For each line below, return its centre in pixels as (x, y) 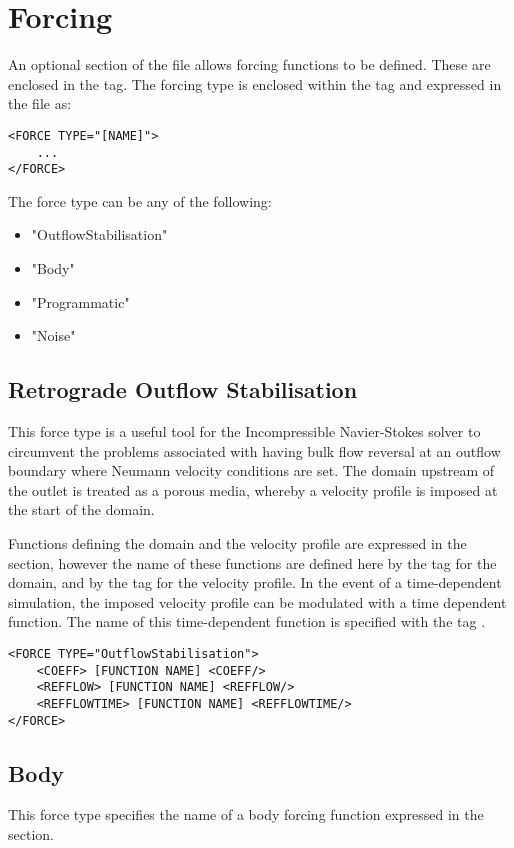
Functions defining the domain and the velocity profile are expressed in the (237, 543)
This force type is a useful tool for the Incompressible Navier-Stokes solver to (244, 431)
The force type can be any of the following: (140, 200)
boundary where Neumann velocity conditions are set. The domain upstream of (251, 470)
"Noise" (53, 335)
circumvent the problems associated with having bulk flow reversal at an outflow (254, 450)
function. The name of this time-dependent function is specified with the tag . (247, 621)
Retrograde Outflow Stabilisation (183, 389)
